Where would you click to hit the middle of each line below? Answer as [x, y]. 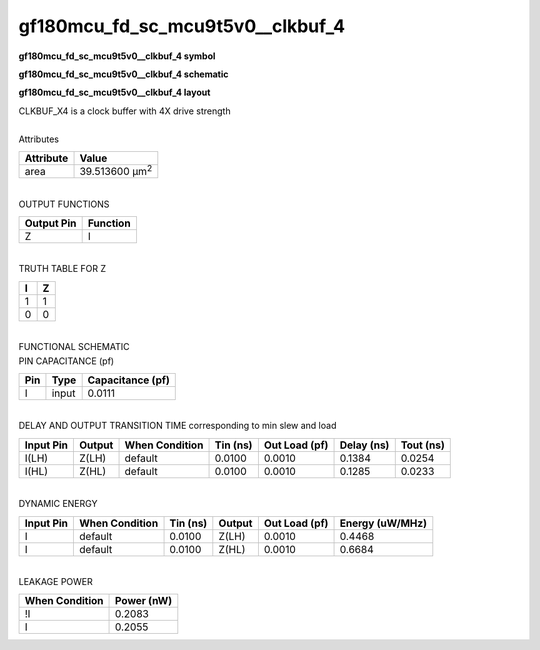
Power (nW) [144, 601]
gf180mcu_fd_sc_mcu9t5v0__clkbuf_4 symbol [117, 56]
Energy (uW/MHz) [383, 523]
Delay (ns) [364, 445]
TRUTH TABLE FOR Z [62, 269]
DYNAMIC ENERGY [58, 504]
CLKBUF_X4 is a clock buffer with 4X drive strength [124, 111]
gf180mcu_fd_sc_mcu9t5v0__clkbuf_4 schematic [123, 74]
